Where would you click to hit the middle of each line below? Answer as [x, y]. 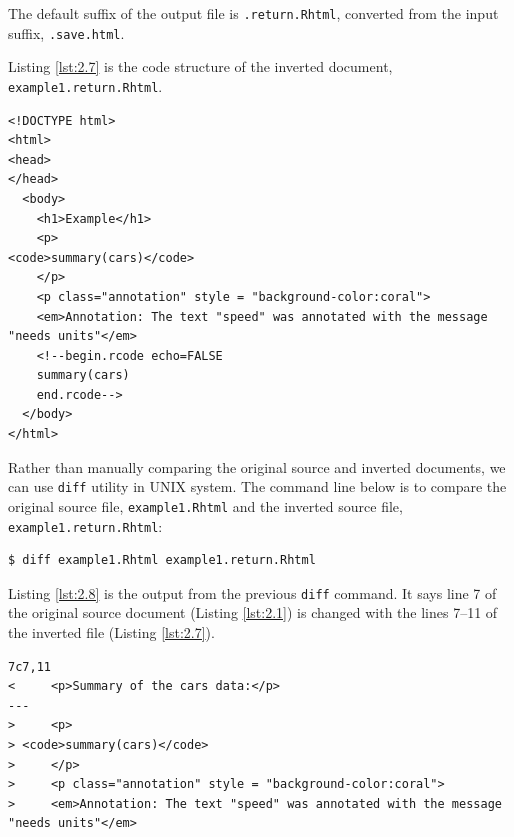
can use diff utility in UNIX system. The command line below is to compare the [257, 486]
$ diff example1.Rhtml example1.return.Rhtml [162, 560]
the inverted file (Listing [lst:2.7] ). [111, 632]
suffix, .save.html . [66, 32]
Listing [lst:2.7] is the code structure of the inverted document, [200, 66]
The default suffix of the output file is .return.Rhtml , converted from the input [253, 13]
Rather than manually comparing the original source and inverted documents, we [257, 466]
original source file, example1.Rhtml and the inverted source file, [205, 505]
